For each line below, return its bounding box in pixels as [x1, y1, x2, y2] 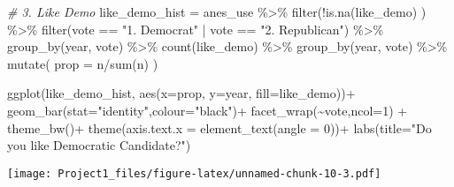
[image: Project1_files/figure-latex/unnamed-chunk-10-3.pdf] [7, 167, 381, 180]
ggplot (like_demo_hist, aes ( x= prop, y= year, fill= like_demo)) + [7, 84, 356, 102]
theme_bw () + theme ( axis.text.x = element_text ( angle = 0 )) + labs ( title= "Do [7, 118, 432, 137]
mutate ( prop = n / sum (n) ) [7, 54, 158, 72]
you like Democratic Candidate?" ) [7, 136, 191, 154]
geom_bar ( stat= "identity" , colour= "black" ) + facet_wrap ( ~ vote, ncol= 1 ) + [7, 101, 408, 119]
